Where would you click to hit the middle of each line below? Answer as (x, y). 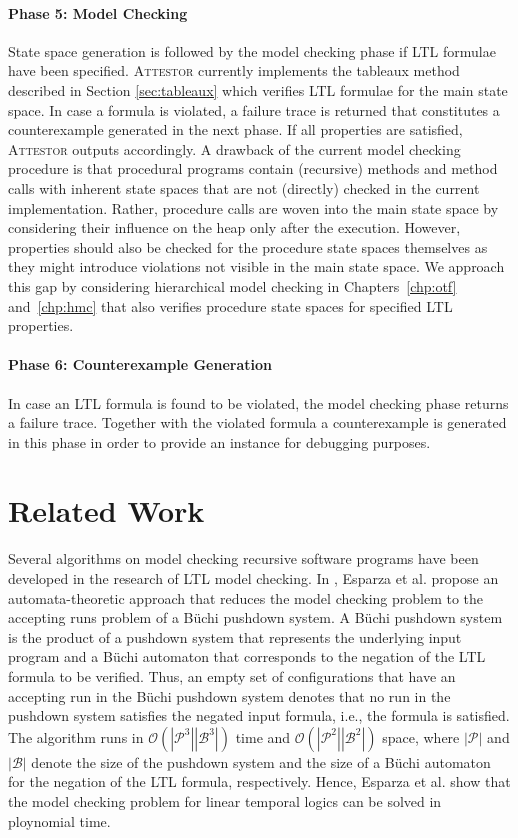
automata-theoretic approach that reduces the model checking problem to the (246, 597)
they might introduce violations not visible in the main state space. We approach (256, 266)
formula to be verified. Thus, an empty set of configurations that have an (232, 675)
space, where (421, 736)
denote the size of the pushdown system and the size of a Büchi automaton (261, 761)
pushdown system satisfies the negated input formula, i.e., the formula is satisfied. (259, 715)
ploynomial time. (59, 820)
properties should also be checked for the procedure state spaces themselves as (248, 246)
